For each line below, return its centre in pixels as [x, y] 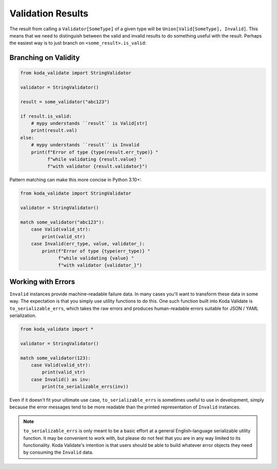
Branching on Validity [45, 58]
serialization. [23, 315]
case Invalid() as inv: [61, 379]
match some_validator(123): [55, 358]
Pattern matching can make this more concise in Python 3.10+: [75, 180]
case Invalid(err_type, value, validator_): [88, 244]
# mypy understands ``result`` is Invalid [85, 145]
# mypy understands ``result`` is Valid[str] [89, 124]
